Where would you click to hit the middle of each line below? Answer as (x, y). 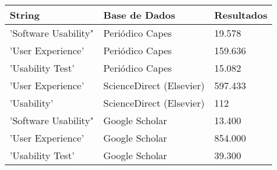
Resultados (241, 15)
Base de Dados (139, 15)
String (25, 15)
